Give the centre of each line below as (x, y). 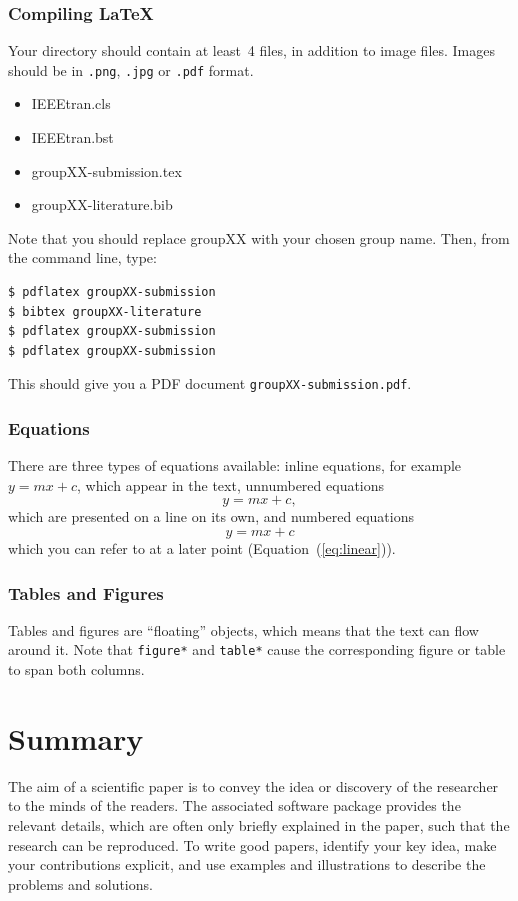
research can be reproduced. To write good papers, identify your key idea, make (252, 844)
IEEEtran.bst (72, 137)
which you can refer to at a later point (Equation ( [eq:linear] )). (202, 548)
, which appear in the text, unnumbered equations (231, 484)
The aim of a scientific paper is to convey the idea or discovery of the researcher (253, 785)
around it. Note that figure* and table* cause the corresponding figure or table (257, 649)
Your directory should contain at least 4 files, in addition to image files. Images (252, 50)
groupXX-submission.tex (106, 170)
